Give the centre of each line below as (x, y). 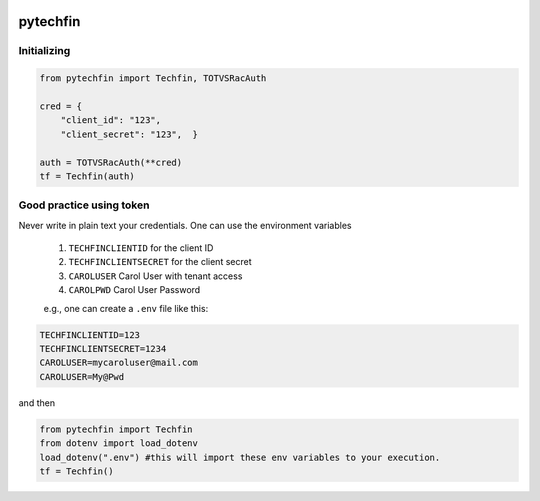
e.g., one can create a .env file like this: (126, 308)
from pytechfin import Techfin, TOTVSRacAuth (153, 78)
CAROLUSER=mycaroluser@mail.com (119, 363)
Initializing (44, 51)
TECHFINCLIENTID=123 (89, 334)
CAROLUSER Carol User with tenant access (155, 276)
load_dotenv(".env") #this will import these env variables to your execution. (240, 457)
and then (36, 402)
